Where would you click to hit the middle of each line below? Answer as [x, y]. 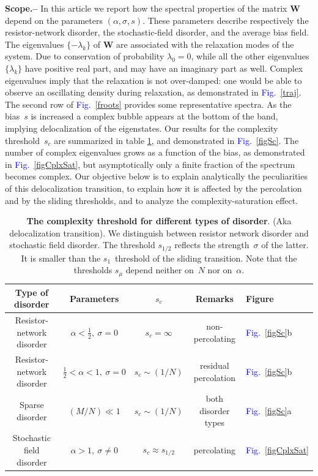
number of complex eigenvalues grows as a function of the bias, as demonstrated [155, 152]
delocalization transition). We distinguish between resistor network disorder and [159, 232]
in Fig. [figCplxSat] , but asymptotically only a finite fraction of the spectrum [150, 164]
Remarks [214, 298]
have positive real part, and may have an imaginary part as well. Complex [164, 68]
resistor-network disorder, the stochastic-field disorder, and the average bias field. [157, 32]
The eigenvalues [35, 44]
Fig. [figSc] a [269, 410]
